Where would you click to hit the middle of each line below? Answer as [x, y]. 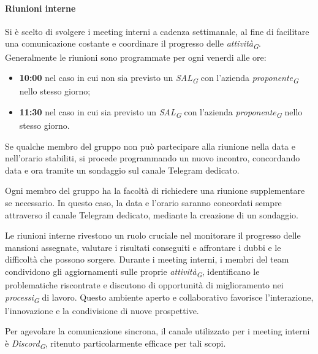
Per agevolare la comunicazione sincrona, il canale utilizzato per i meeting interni [157, 331]
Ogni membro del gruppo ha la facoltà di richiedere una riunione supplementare [155, 190]
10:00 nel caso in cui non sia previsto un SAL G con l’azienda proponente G [159, 78]
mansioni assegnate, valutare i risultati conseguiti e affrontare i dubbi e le [143, 247]
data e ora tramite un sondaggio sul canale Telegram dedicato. [122, 170]
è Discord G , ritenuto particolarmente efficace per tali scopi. [115, 344]
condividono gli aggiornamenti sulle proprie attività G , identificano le [132, 272]
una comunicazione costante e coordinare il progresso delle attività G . [133, 44]
